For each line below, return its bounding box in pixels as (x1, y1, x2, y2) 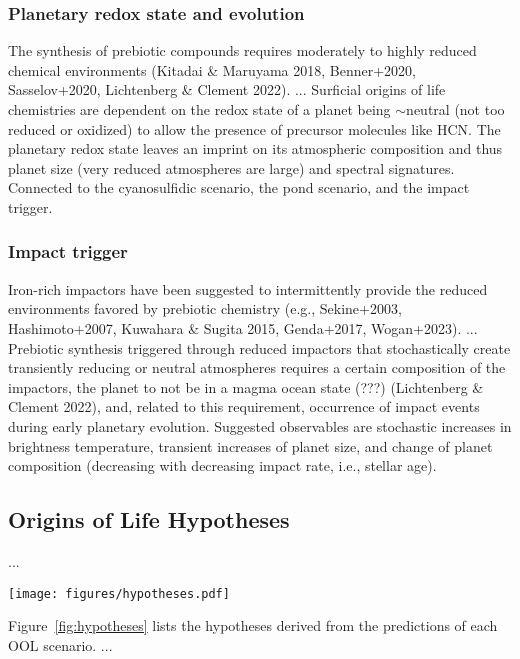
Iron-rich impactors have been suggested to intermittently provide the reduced (8, 278, 488, 299)
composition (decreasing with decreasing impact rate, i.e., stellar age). (8, 455, 437, 476)
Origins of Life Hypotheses (8, 504, 290, 535)
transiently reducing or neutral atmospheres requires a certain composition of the (8, 357, 506, 378)
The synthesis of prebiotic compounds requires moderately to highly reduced (8, 40, 477, 61)
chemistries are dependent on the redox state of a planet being (8, 99, 391, 119)
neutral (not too (406, 99, 505, 119)
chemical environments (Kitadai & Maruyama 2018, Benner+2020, (8, 59, 416, 80)
